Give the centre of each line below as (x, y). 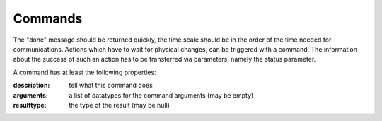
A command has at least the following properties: (85, 72)
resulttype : (30, 105)
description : (31, 86)
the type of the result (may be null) (119, 105)
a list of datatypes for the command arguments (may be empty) (161, 95)
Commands (48, 18)
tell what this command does (111, 86)
